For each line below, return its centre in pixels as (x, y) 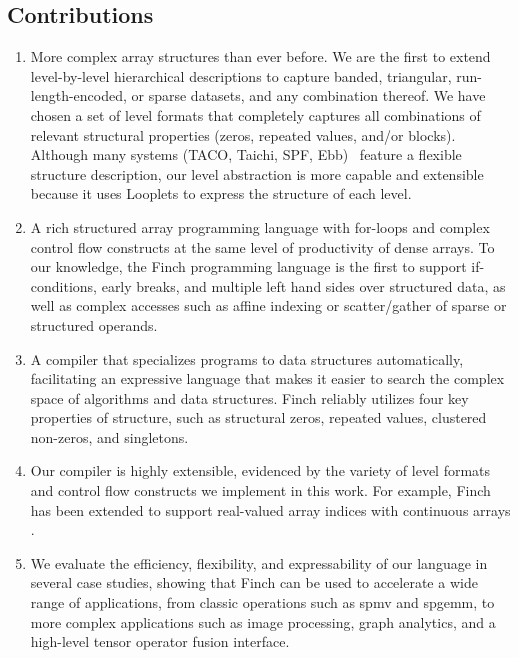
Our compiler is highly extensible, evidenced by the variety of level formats (260, 470)
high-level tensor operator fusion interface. (160, 641)
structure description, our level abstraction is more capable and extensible (257, 173)
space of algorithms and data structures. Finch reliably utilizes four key (249, 397)
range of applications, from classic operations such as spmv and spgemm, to (262, 602)
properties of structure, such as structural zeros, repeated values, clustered (258, 417)
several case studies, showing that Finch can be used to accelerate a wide (254, 582)
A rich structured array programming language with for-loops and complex (260, 226)
